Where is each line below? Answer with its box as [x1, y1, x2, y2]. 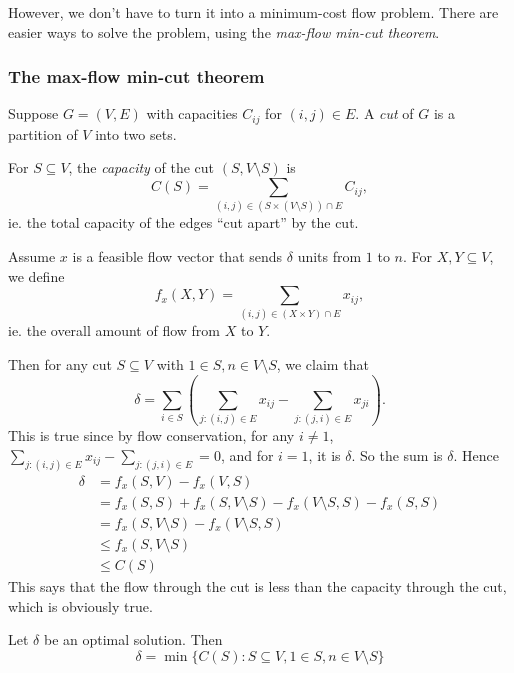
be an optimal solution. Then [43, 629, 223, 650]
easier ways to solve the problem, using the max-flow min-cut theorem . [8, 21, 440, 42]
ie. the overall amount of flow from [8, 320, 221, 341]
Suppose [8, 103, 59, 124]
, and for [220, 444, 274, 465]
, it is [308, 444, 341, 465]
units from [297, 245, 362, 266]
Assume [8, 245, 56, 266]
